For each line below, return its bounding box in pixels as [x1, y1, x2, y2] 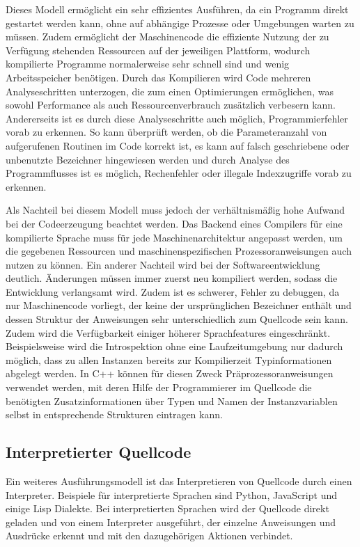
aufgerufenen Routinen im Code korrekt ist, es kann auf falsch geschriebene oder [6, 138, 350, 152]
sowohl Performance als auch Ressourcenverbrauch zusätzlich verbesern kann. [6, 97, 336, 112]
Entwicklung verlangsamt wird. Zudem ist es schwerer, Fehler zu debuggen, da [6, 284, 340, 299]
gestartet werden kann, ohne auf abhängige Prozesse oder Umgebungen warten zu [6, 15, 354, 30]
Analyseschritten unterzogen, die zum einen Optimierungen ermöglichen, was [6, 84, 334, 98]
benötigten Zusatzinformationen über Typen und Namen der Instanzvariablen [6, 393, 338, 408]
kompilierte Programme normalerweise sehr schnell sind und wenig [6, 56, 290, 71]
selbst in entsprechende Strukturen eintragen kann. [6, 407, 223, 422]
